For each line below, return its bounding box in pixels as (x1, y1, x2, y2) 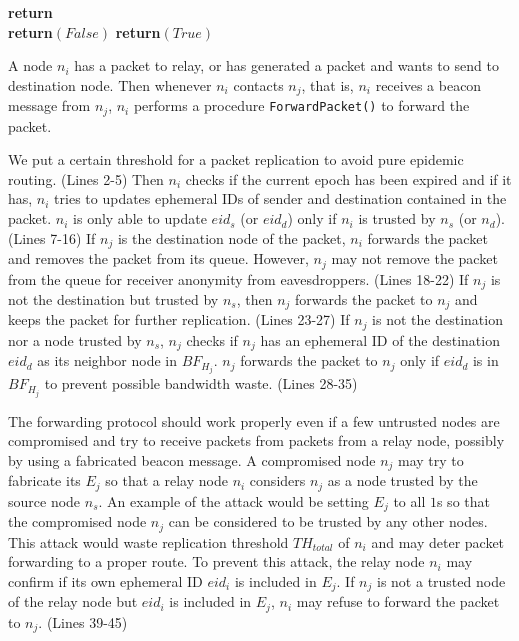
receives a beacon (375, 74, 482, 95)
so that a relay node (105, 470, 228, 491)
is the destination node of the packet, (117, 227, 346, 248)
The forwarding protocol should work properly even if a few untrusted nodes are (8, 410, 500, 431)
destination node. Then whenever (8, 74, 212, 95)
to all (393, 490, 426, 511)
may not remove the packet (331, 248, 498, 269)
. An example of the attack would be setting (98, 490, 369, 511)
